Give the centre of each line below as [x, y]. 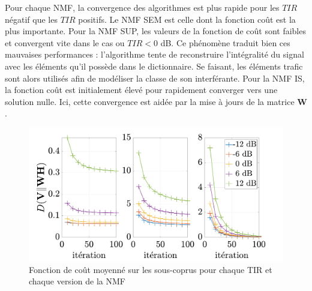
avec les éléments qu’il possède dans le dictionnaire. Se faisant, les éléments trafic [154, 66]
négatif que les [31, 19]
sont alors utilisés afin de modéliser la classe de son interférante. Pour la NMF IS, [155, 78]
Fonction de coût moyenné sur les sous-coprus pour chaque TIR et [151, 269]
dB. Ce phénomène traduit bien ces [225, 42]
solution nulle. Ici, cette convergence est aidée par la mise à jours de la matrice [150, 101]
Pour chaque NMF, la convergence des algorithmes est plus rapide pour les [142, 7]
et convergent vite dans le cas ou [65, 42]
